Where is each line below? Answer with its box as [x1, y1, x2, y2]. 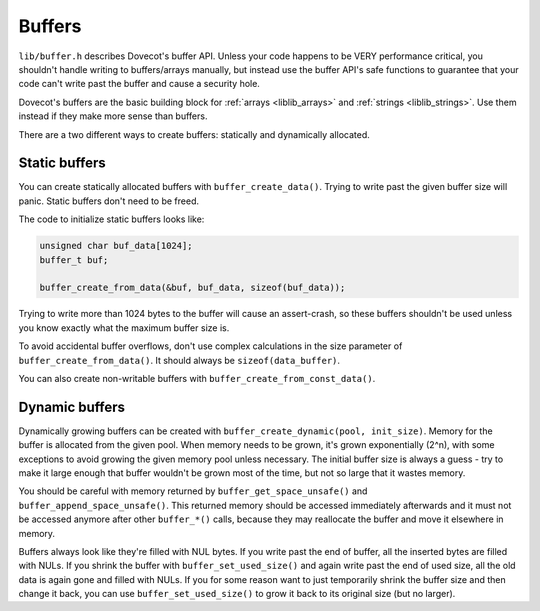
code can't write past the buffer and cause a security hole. [18, 78, 260, 90]
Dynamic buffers [18, 398, 125, 415]
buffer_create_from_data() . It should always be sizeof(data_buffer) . [18, 354, 340, 366]
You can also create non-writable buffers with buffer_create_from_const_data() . [18, 372, 376, 384]
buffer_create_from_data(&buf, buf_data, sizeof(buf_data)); [39, 282, 346, 294]
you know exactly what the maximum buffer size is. [18, 321, 230, 334]
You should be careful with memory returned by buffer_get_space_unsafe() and [18, 485, 368, 497]
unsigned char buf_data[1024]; [39, 240, 194, 252]
